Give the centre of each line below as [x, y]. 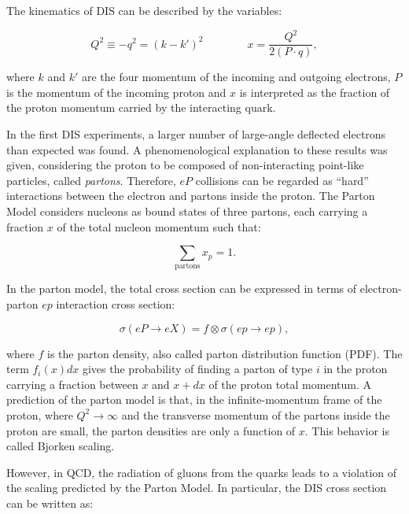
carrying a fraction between [72, 384]
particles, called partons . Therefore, [91, 180]
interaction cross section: [116, 304]
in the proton [356, 369]
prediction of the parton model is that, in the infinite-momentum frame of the [194, 399]
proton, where [40, 414]
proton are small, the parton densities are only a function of [151, 430]
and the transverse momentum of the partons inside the [256, 414]
